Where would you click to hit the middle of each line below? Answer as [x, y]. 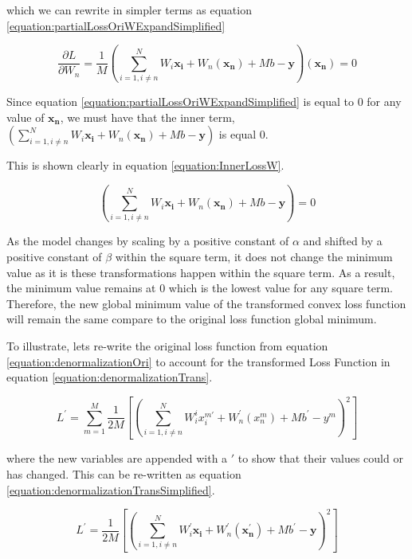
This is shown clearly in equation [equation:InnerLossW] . [145, 165]
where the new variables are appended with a [117, 458]
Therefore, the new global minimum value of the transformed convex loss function [206, 303]
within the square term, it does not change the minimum [254, 256]
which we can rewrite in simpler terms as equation [129, 10]
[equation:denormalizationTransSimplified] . [111, 489]
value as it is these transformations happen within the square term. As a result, [201, 272]
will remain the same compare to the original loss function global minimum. [192, 319]
